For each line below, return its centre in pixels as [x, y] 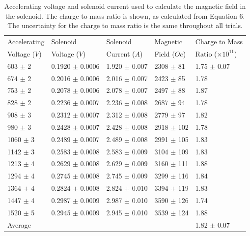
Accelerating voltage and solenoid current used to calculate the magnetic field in [125, 6]
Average [19, 224]
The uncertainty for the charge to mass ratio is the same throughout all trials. [125, 25]
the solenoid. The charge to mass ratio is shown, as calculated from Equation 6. [125, 15]
